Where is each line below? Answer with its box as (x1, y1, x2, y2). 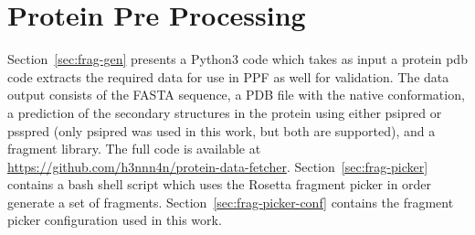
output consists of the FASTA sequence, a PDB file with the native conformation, (7, 85, 465, 104)
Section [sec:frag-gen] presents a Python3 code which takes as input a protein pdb (7, 49, 468, 69)
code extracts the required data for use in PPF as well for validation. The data (7, 67, 449, 86)
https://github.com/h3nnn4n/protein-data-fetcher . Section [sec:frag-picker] (7, 156, 428, 176)
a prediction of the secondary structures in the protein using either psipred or (7, 102, 442, 122)
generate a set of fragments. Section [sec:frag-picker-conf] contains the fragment (7, 192, 454, 211)
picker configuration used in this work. (7, 210, 222, 230)
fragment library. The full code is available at (7, 139, 261, 158)
